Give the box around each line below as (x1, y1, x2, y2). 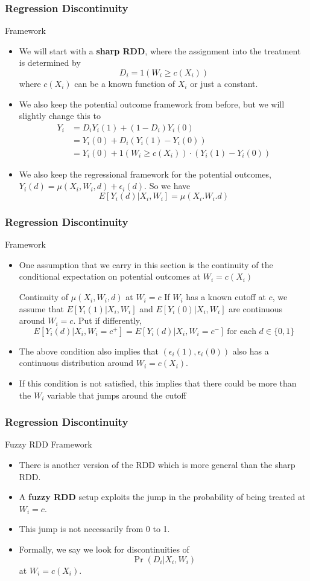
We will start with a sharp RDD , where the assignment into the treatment (19, 44, 301, 57)
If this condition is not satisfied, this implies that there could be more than (19, 377, 297, 390)
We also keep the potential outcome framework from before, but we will (19, 97, 285, 110)
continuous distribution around (19, 356, 134, 369)
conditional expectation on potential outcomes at (19, 270, 201, 283)
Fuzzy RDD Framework (5, 438, 92, 451)
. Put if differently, (73, 314, 142, 327)
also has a (232, 344, 269, 357)
